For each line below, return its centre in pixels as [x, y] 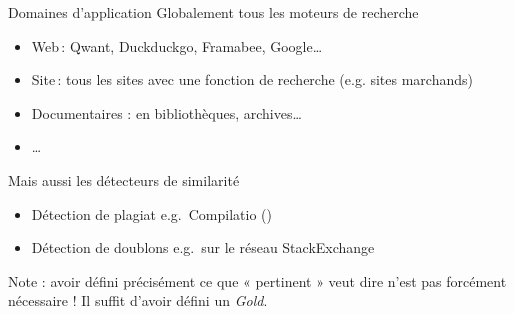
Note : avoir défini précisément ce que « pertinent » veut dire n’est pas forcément [257, 280]
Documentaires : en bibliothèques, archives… [166, 112]
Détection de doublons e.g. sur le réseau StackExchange [203, 247]
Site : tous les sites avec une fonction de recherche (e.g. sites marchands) [252, 79]
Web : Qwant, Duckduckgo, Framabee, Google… [177, 45]
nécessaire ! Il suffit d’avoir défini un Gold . [138, 300]
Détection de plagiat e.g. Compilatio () [151, 213]
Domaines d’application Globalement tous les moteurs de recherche [213, 12]
